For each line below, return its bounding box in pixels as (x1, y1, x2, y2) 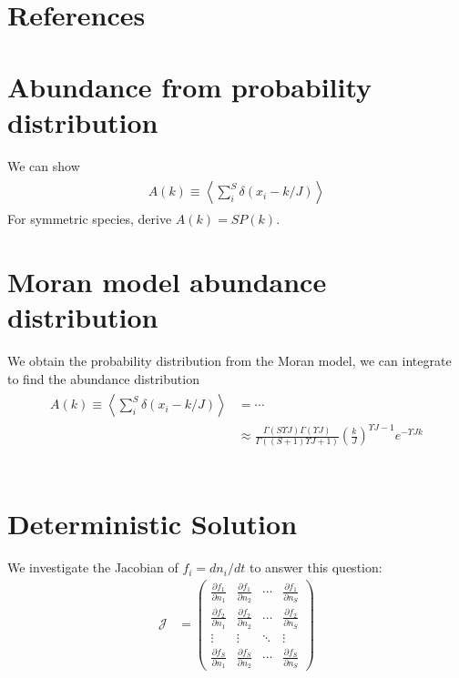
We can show (7, 156, 80, 175)
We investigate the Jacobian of (7, 558, 178, 577)
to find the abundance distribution (7, 369, 199, 388)
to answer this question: (249, 558, 382, 577)
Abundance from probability (7, 67, 372, 105)
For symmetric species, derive (7, 209, 172, 228)
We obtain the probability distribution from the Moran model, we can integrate (7, 351, 452, 370)
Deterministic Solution (7, 505, 298, 542)
